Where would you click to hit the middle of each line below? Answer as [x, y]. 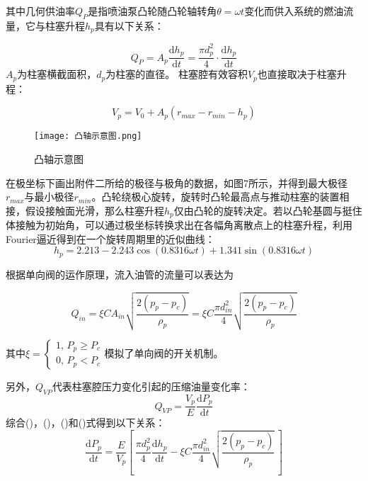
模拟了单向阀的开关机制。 [164, 352]
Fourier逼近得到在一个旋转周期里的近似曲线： [110, 238]
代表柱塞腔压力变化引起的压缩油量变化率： [151, 386]
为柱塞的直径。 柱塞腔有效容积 [177, 74]
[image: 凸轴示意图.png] [88, 136]
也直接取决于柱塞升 [302, 74]
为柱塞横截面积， [57, 74]
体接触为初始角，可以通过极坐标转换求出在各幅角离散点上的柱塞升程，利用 [179, 225]
